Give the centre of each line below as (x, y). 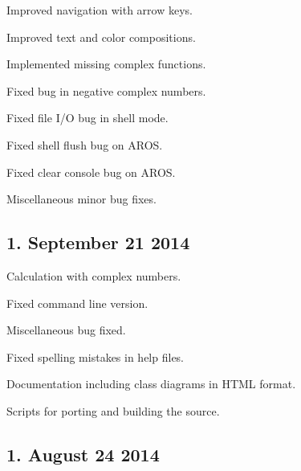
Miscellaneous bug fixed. (66, 330)
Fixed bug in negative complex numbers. (106, 90)
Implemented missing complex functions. (106, 64)
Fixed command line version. (77, 303)
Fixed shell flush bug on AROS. (85, 144)
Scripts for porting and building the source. (113, 410)
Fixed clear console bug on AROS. (91, 172)
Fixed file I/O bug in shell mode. (87, 118)
